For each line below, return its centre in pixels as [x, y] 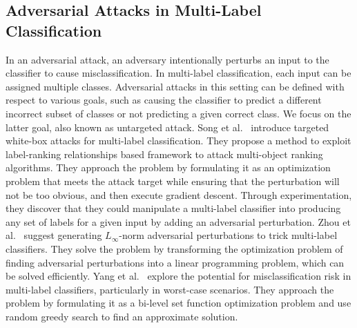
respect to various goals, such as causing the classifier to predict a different [164, 100]
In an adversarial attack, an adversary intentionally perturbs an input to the [167, 59]
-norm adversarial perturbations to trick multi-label [228, 235]
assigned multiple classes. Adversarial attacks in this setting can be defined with [175, 86]
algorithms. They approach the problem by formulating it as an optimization [168, 167]
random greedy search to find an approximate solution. [122, 316]
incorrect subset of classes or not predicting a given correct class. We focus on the [178, 113]
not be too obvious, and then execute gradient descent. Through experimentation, [179, 194]
